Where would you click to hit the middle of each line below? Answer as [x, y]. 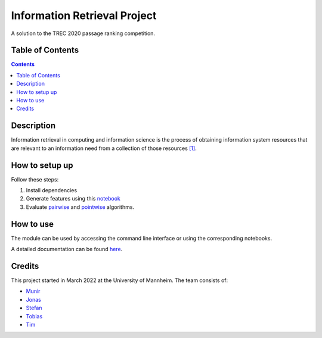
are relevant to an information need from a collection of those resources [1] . [104, 148]
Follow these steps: [35, 179]
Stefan [34, 308]
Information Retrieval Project [84, 15]
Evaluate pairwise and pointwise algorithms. [80, 207]
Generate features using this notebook [73, 199]
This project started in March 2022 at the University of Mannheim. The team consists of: [120, 280]
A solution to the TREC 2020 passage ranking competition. [83, 33]
